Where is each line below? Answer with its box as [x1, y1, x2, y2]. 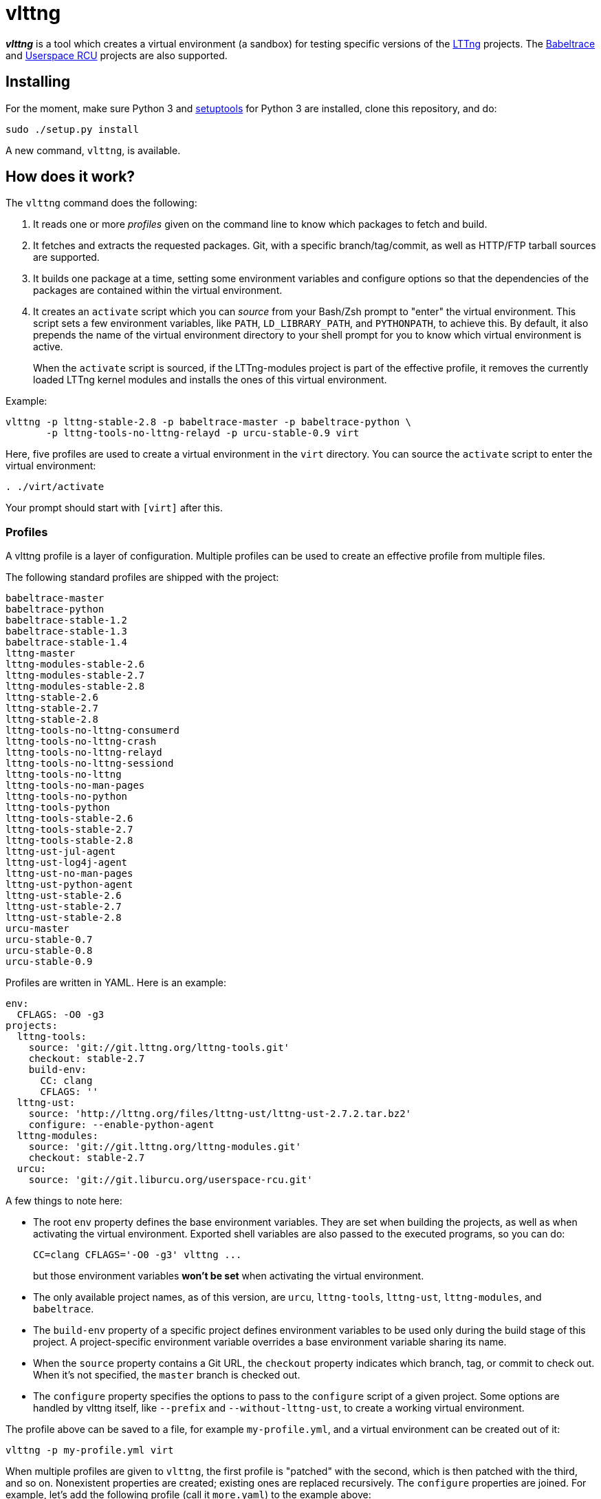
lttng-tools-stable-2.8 [6, 835, 133, 847]
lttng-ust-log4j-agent [6, 857, 128, 869]
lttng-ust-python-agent [6, 879, 133, 891]
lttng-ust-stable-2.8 [6, 912, 122, 924]
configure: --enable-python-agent [28, 1119, 215, 1131]
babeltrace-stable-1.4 [6, 637, 128, 648]
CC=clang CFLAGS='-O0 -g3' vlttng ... [33, 1249, 242, 1261]
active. [33, 341, 63, 353]
